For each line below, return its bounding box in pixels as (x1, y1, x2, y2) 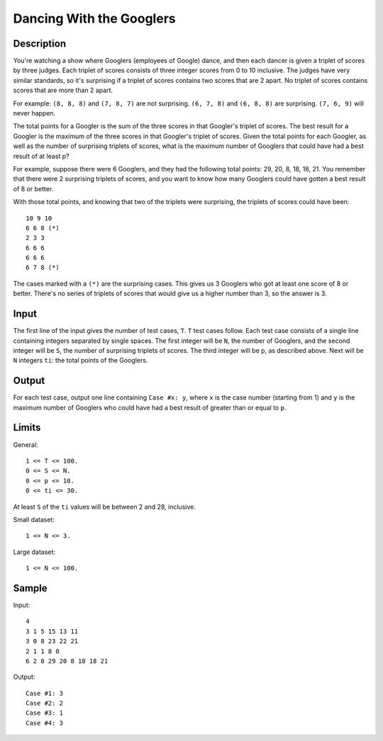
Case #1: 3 (26, 689, 64, 697)
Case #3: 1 (26, 709, 64, 717)
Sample (13, 582, 48, 594)
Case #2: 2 (26, 699, 64, 708)
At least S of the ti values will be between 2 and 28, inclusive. (13, 502, 196, 511)
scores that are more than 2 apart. (13, 86, 113, 95)
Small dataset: (13, 515, 55, 524)
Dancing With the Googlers (13, 11, 177, 26)
